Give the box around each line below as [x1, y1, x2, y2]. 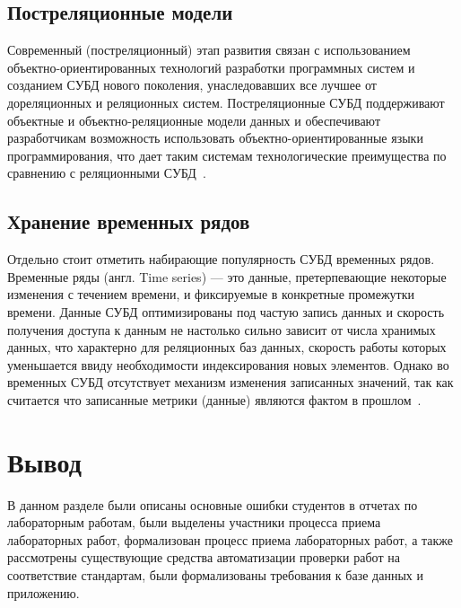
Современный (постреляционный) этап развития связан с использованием [7, 40, 411, 59]
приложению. [7, 583, 80, 602]
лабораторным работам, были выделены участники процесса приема [7, 513, 381, 532]
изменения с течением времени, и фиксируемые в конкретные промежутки [7, 285, 414, 304]
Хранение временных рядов [7, 207, 250, 235]
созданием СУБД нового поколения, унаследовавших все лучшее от [7, 75, 377, 94]
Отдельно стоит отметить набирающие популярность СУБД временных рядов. [7, 250, 435, 269]
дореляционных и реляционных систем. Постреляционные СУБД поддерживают [7, 93, 445, 111]
